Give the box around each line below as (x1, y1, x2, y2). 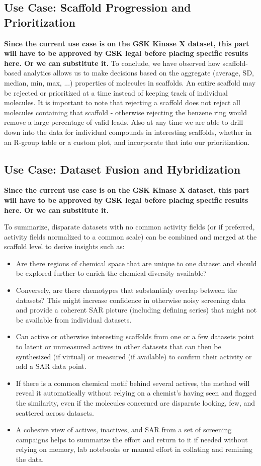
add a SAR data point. (16, 361, 86, 371)
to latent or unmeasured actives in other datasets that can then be (16, 341, 221, 352)
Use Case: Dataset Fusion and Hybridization (4, 161, 241, 177)
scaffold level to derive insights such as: (4, 241, 125, 252)
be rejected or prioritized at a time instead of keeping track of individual (4, 87, 228, 98)
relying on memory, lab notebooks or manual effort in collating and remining (16, 444, 252, 454)
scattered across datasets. (16, 407, 95, 418)
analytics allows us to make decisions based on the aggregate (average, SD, (23, 67, 254, 78)
